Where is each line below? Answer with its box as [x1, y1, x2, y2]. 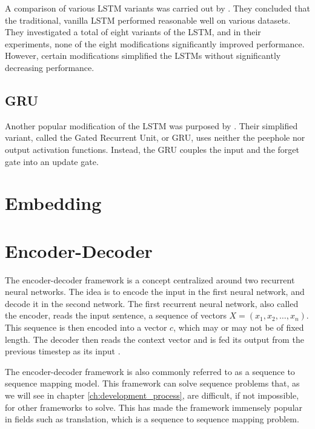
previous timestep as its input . [5, 345, 121, 357]
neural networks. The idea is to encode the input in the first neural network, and [5, 285, 305, 298]
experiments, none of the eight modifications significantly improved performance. [5, 37, 305, 50]
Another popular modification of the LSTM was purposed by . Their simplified [5, 119, 298, 132]
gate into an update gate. [5, 155, 99, 167]
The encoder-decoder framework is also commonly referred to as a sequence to [5, 365, 295, 377]
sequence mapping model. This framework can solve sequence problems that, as [5, 377, 300, 390]
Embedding [5, 191, 102, 215]
